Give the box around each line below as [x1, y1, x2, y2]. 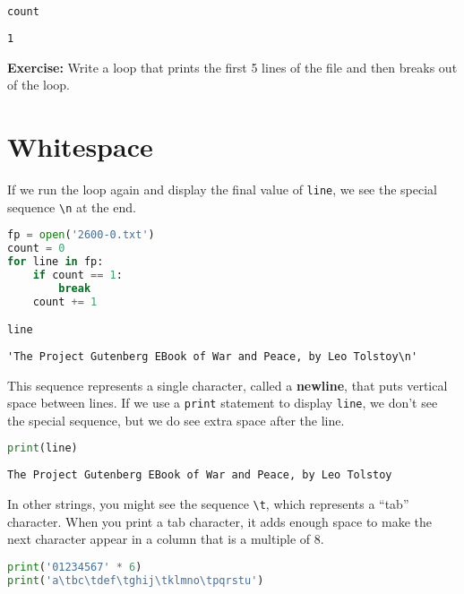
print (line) [7, 442, 78, 455]
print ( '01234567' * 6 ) [7, 560, 142, 573]
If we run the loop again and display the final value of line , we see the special [7, 179, 438, 198]
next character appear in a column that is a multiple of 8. [7, 529, 324, 548]
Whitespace [7, 127, 153, 164]
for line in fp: [7, 254, 104, 268]
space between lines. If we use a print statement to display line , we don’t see [7, 393, 438, 412]
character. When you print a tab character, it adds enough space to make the [7, 512, 432, 530]
